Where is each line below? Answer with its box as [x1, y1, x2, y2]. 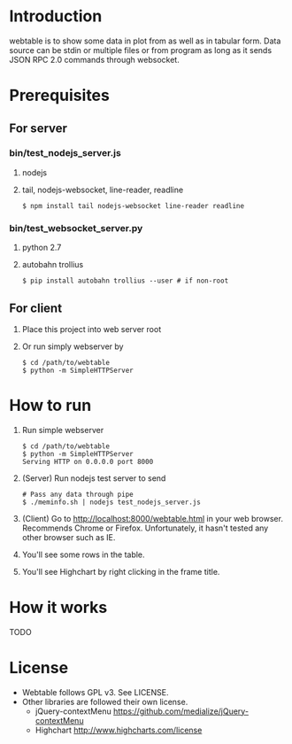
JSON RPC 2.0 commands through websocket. [9, 54, 180, 65]
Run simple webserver [21, 424, 104, 435]
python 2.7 [21, 242, 62, 253]
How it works [9, 598, 108, 617]
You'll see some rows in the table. [21, 549, 145, 560]
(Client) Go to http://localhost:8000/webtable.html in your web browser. [21, 513, 283, 523]
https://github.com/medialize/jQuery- [113, 706, 250, 717]
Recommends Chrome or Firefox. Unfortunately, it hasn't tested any [21, 523, 269, 533]
